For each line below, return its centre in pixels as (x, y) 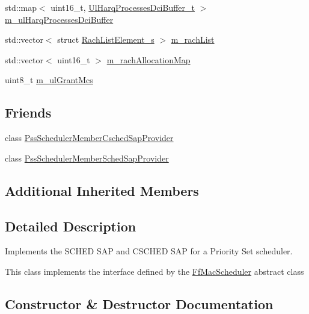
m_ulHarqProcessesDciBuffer (59, 19)
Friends (28, 112)
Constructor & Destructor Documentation (139, 303)
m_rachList (193, 39)
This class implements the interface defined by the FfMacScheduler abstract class (154, 271)
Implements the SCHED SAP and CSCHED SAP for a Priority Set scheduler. (149, 251)
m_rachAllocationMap (148, 59)
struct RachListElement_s (106, 39)
